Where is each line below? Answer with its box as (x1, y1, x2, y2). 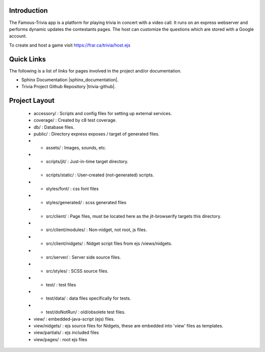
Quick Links (9, 55, 46, 63)
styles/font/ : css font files (46, 186, 99, 192)
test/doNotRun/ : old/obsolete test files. (46, 309, 126, 315)
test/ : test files (46, 282, 76, 287)
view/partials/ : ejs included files (33, 329, 99, 335)
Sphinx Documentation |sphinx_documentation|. (21, 76, 119, 83)
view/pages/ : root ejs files (33, 336, 88, 342)
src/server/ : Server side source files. (46, 254, 121, 260)
